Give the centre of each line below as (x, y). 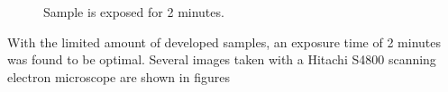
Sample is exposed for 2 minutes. (134, 12)
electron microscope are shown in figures (119, 76)
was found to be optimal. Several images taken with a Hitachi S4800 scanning (222, 59)
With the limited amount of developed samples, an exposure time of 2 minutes (224, 42)
